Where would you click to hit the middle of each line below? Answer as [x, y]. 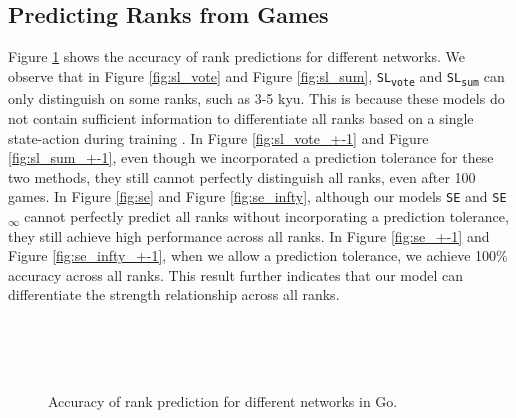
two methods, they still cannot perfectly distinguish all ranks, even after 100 [242, 176]
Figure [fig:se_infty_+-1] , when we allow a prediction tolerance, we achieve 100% [258, 255]
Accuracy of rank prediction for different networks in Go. [223, 400]
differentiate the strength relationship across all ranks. [174, 294]
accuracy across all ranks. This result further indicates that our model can [235, 274]
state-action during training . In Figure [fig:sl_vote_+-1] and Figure [218, 137]
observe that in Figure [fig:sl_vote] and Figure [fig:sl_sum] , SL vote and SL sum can [256, 76]
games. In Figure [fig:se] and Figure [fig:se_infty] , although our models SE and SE [257, 196]
